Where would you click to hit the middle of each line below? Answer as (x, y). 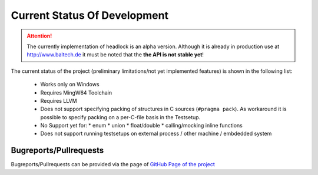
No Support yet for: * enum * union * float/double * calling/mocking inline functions (141, 126)
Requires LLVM (59, 100)
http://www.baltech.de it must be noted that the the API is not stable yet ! (115, 55)
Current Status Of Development (90, 15)
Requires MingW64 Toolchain (76, 92)
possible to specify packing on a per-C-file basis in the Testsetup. (120, 117)
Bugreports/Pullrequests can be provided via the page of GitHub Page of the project (113, 164)
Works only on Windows (70, 85)
